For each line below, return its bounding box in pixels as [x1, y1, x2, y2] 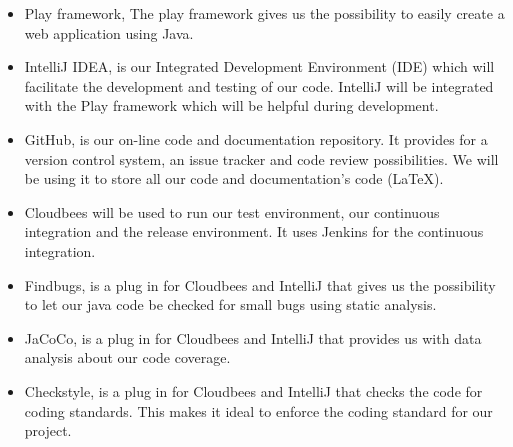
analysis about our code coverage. [24, 347, 231, 368]
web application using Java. [24, 22, 194, 43]
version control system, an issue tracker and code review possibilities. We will [24, 148, 499, 169]
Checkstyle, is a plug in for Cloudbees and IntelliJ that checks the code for [24, 380, 483, 401]
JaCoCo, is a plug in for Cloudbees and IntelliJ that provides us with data [24, 327, 482, 348]
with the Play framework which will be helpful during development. [24, 95, 439, 116]
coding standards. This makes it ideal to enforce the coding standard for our [24, 400, 493, 421]
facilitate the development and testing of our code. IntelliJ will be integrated [24, 75, 494, 96]
